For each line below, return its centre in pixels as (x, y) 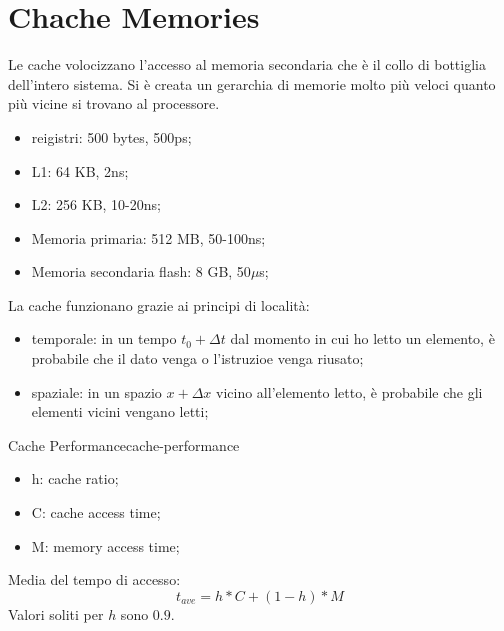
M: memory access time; (105, 545)
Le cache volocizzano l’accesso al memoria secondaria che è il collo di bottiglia (247, 64)
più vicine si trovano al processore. (114, 103)
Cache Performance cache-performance (124, 444)
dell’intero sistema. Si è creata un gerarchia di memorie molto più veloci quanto (252, 83)
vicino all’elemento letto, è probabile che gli (349, 391)
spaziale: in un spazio (96, 391)
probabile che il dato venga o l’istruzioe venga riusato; (197, 358)
